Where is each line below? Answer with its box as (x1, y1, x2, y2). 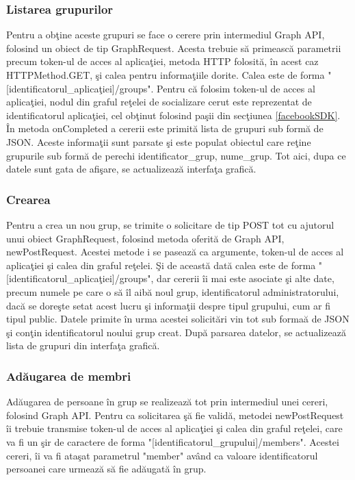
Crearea (6, 190, 51, 207)
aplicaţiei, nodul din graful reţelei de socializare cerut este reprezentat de (6, 94, 312, 109)
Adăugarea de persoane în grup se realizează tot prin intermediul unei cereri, (6, 394, 328, 409)
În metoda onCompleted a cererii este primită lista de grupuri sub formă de (6, 121, 324, 136)
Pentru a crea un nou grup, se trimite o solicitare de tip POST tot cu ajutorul (6, 217, 334, 231)
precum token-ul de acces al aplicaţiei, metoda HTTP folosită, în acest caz (6, 54, 319, 68)
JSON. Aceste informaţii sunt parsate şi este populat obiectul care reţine (6, 134, 311, 149)
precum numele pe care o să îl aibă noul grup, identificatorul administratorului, (6, 284, 339, 299)
